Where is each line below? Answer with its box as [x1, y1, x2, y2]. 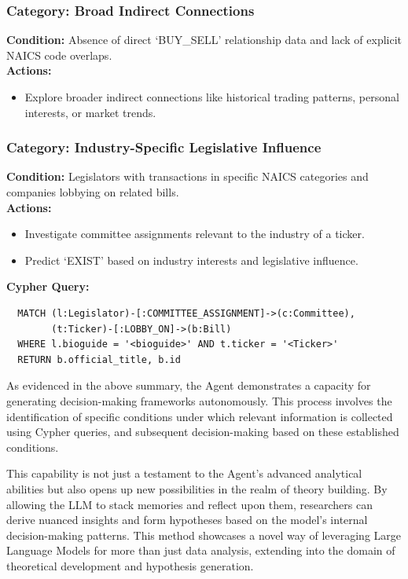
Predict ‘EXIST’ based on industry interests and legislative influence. [24, 251, 358, 268]
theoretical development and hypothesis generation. [6, 557, 254, 574]
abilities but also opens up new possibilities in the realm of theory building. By [6, 480, 388, 497]
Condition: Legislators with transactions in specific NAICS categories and [6, 168, 369, 185]
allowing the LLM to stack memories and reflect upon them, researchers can [6, 496, 373, 512]
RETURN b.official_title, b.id [17, 354, 181, 365]
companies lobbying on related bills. [6, 184, 179, 200]
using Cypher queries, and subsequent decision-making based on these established [6, 423, 399, 440]
